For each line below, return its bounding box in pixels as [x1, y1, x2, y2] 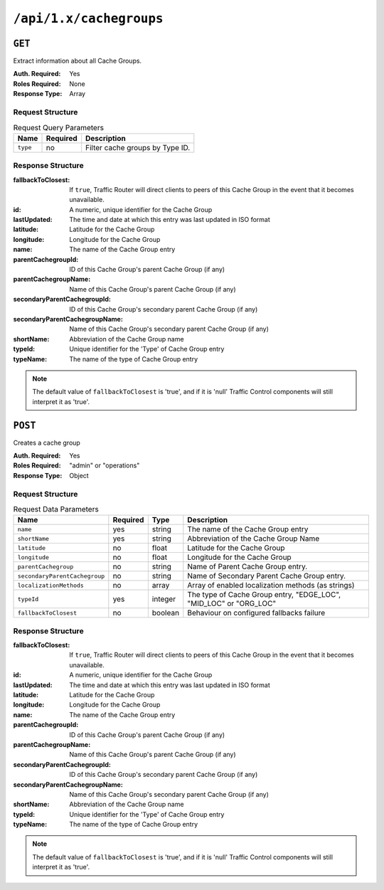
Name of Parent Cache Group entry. [187, 562, 308, 572]
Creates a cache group [13, 438, 81, 447]
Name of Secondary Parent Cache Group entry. [187, 571, 346, 581]
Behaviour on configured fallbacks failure [187, 608, 326, 618]
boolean [151, 608, 180, 618]
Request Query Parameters [13, 122, 105, 132]
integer [151, 594, 176, 604]
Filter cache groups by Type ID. [85, 142, 191, 152]
